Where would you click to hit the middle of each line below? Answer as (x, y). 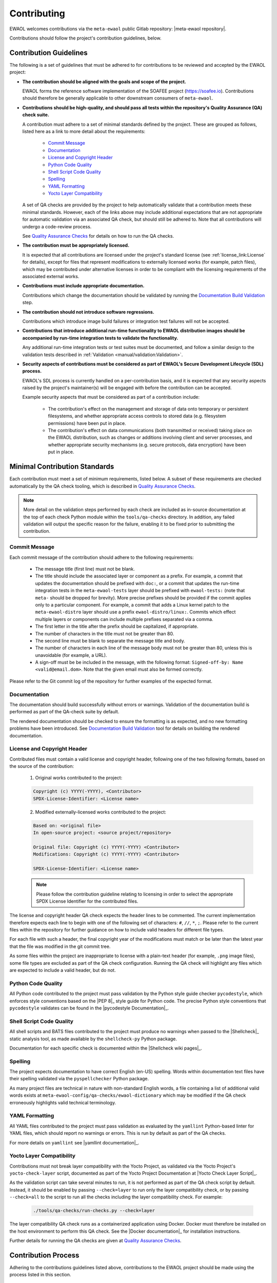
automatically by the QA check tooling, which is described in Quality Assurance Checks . (103, 486)
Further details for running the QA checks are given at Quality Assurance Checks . (95, 1240)
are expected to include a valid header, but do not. (63, 970)
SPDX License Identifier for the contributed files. (87, 901)
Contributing (37, 13)
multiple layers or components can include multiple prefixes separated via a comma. (124, 619)
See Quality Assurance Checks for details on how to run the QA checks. (98, 236)
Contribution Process (44, 1255)
